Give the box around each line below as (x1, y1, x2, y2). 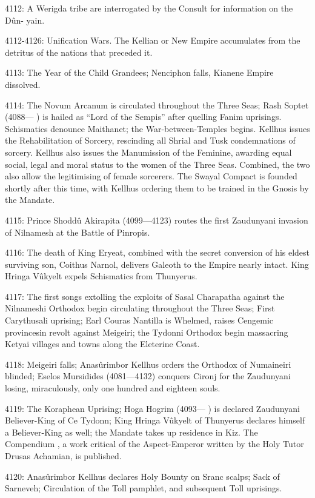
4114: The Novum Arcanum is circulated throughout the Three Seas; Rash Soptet (5, 98, 309, 111)
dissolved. (5, 78, 41, 90)
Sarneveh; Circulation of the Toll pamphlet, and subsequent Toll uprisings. (5, 482, 282, 494)
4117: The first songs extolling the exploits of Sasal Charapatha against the (5, 290, 285, 302)
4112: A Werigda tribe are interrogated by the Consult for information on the (5, 2, 293, 14)
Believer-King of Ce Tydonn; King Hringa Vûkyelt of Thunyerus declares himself (5, 414, 305, 427)
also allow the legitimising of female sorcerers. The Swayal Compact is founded (5, 170, 297, 182)
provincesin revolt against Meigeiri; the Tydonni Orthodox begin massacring (5, 325, 288, 338)
